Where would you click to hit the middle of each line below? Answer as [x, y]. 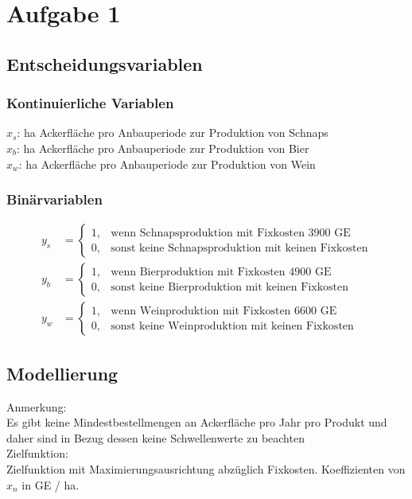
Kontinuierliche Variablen [90, 103]
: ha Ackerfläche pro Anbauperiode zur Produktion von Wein [167, 164]
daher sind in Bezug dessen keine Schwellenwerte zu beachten [155, 437]
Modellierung [62, 373]
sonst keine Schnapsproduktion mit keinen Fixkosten [239, 248]
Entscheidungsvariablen [105, 63]
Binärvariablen [54, 199]
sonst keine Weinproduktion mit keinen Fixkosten [232, 326]
